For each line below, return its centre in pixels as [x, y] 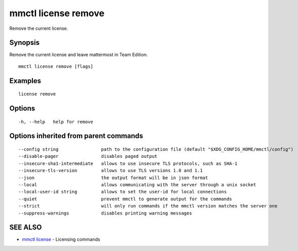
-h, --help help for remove [56, 122]
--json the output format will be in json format [113, 178]
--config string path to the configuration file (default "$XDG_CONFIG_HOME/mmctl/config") [156, 150]
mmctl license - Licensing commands [61, 239]
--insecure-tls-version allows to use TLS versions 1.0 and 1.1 [110, 171]
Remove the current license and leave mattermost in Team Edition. [79, 55]
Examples [25, 81]
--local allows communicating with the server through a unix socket [137, 185]
